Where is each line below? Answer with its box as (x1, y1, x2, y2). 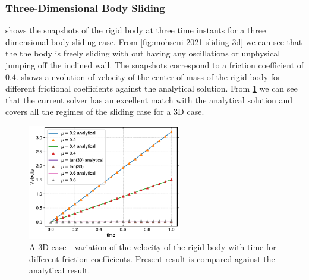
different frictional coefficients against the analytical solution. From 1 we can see (5, 82, 298, 95)
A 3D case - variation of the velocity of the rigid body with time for (29, 241, 276, 253)
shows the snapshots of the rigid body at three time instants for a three (5, 24, 266, 36)
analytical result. (29, 264, 90, 276)
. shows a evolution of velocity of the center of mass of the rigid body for (15, 70, 281, 83)
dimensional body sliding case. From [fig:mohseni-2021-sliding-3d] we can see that (5, 35, 302, 48)
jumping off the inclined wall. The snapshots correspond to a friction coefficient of (5, 59, 304, 71)
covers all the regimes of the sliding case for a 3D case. (5, 105, 204, 118)
